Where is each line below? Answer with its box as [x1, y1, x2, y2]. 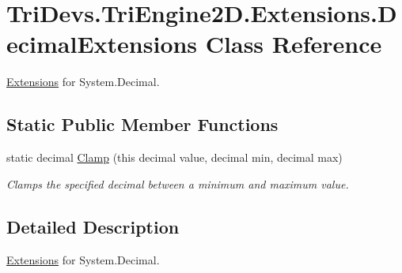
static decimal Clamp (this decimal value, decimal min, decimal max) [6, 149, 343, 166]
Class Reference [205, 28, 382, 60]
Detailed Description [6, 214, 180, 238]
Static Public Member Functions [6, 112, 279, 136]
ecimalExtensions [6, 28, 198, 60]
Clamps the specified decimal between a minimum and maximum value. [6, 175, 349, 192]
